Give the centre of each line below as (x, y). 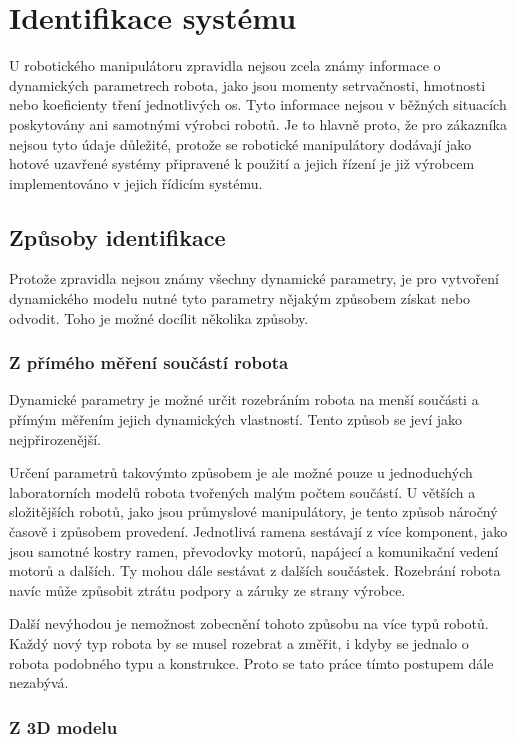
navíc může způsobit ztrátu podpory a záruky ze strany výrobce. (207, 589)
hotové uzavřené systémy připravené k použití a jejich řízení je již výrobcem (242, 163)
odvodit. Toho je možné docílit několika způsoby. (159, 317)
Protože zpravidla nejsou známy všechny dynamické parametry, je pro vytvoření (254, 278)
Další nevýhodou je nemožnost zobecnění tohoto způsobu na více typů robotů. (249, 623)
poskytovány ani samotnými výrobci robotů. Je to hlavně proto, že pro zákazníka (258, 123)
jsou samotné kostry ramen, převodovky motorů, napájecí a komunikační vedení (254, 550)
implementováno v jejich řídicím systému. (136, 182)
